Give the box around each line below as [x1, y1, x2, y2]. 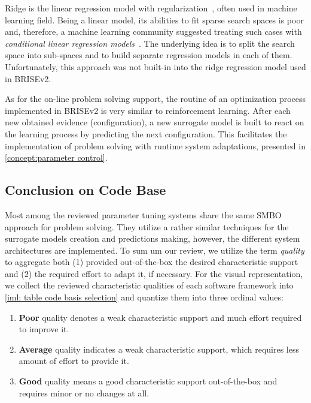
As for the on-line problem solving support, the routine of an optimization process [5, 92, 306, 105]
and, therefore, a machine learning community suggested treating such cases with [5, 25, 302, 38]
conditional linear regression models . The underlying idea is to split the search [5, 37, 295, 49]
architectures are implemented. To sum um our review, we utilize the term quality [5, 243, 304, 256]
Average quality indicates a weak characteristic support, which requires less [19, 342, 299, 355]
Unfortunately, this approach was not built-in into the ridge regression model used [5, 60, 306, 73]
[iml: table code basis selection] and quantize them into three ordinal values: [5, 291, 283, 303]
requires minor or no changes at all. [19, 386, 150, 399]
